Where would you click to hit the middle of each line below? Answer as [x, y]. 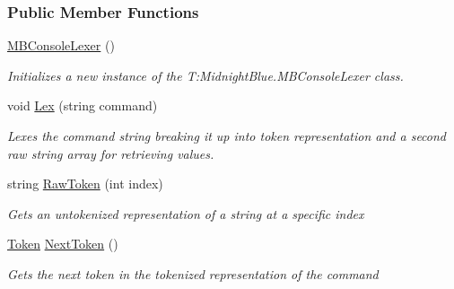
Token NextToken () [63, 244]
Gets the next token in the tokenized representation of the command [193, 273]
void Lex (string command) [83, 105]
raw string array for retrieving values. [111, 153]
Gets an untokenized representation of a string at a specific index [186, 213]
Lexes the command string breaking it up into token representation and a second [227, 136]
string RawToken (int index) [85, 184]
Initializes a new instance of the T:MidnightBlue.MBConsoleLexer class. [205, 75]
